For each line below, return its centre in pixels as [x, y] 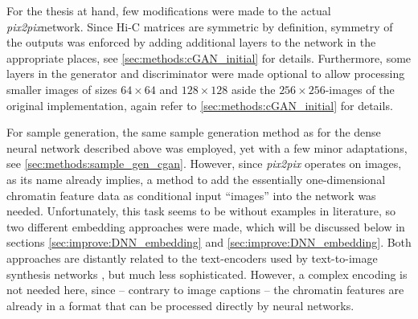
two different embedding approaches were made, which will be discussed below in [206, 226]
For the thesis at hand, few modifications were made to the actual [169, 10]
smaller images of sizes [62, 89]
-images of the [360, 89]
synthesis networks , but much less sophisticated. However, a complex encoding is [207, 274]
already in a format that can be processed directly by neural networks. [180, 305]
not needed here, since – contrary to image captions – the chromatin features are [205, 290]
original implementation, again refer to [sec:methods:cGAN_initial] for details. [200, 105]
